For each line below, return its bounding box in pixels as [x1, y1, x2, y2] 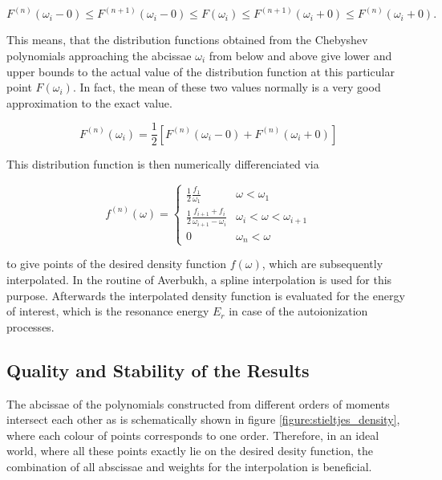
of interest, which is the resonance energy [6, 303, 209, 319]
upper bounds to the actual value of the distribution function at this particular [6, 63, 395, 79]
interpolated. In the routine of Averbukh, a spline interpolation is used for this [6, 271, 392, 288]
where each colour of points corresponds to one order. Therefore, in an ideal [6, 426, 379, 443]
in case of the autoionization [229, 303, 368, 319]
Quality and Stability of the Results [6, 357, 310, 382]
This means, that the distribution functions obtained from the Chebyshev [6, 31, 368, 48]
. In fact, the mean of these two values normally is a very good [72, 79, 381, 96]
